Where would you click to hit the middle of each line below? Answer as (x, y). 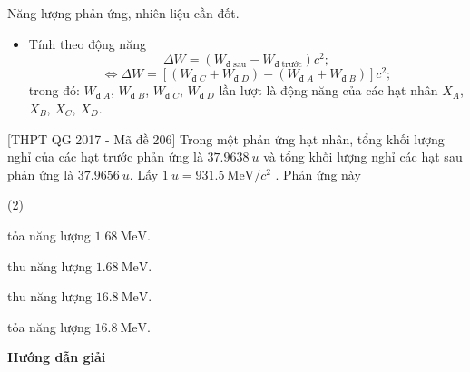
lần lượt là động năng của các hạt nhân (328, 90)
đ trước (288, 64)
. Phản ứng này (318, 174)
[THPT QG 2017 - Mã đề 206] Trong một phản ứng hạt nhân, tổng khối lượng (226, 138)
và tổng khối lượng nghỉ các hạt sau (363, 157)
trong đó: (54, 90)
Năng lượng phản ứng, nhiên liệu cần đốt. (123, 13)
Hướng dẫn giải (57, 357)
